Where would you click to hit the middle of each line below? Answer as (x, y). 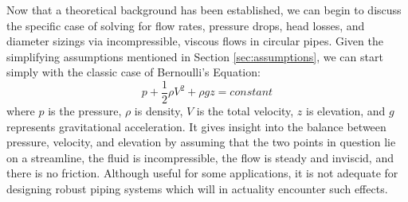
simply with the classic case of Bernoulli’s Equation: (133, 72)
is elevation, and (346, 111)
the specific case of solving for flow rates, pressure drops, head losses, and (186, 25)
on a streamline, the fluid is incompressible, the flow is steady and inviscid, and (200, 157)
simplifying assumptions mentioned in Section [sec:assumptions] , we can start (195, 56)
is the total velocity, (245, 111)
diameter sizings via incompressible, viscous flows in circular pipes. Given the (195, 41)
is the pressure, (85, 111)
